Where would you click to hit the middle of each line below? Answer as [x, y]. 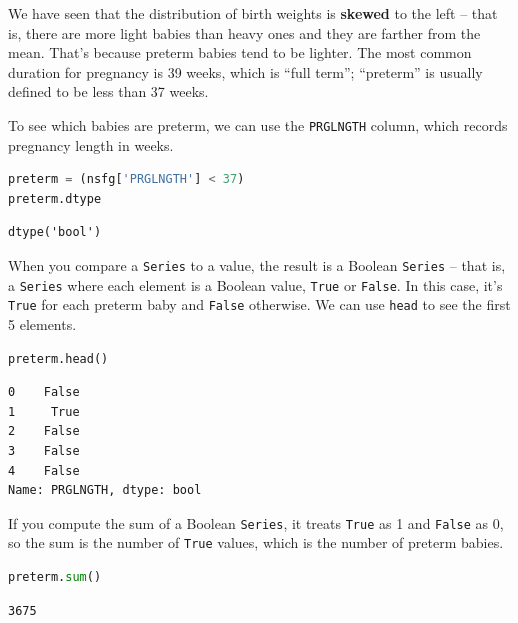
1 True [44, 411]
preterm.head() [58, 358]
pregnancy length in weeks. [91, 144]
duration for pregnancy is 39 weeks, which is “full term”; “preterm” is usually [245, 71]
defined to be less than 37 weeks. [108, 91]
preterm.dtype [55, 198]
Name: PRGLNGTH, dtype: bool [105, 490]
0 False [44, 392]
